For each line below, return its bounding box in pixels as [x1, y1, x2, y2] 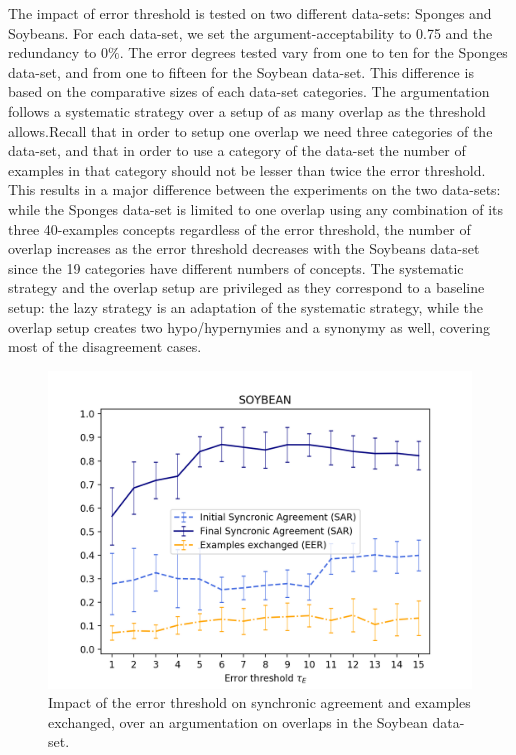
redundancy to [8, 42, 97, 63]
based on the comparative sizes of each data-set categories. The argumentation [8, 81, 490, 102]
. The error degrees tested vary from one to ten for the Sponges [119, 42, 508, 63]
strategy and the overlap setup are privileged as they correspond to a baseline [8, 277, 485, 298]
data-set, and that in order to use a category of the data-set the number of [8, 140, 466, 161]
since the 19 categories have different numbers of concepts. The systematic [8, 257, 464, 278]
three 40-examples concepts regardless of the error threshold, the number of [8, 218, 471, 239]
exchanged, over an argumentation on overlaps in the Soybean [48, 711, 428, 732]
